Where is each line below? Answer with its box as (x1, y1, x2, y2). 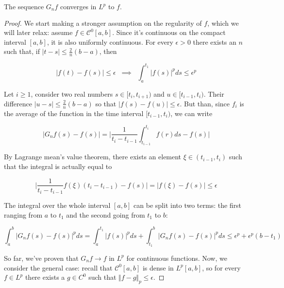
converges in (60, 1, 97, 11)
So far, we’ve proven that (4, 253, 79, 263)
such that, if (4, 46, 40, 56)
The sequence (4, 1, 44, 11)
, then (99, 46, 117, 56)
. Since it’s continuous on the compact (112, 27, 226, 37)
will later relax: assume (4, 27, 73, 37)
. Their (203, 88, 224, 99)
